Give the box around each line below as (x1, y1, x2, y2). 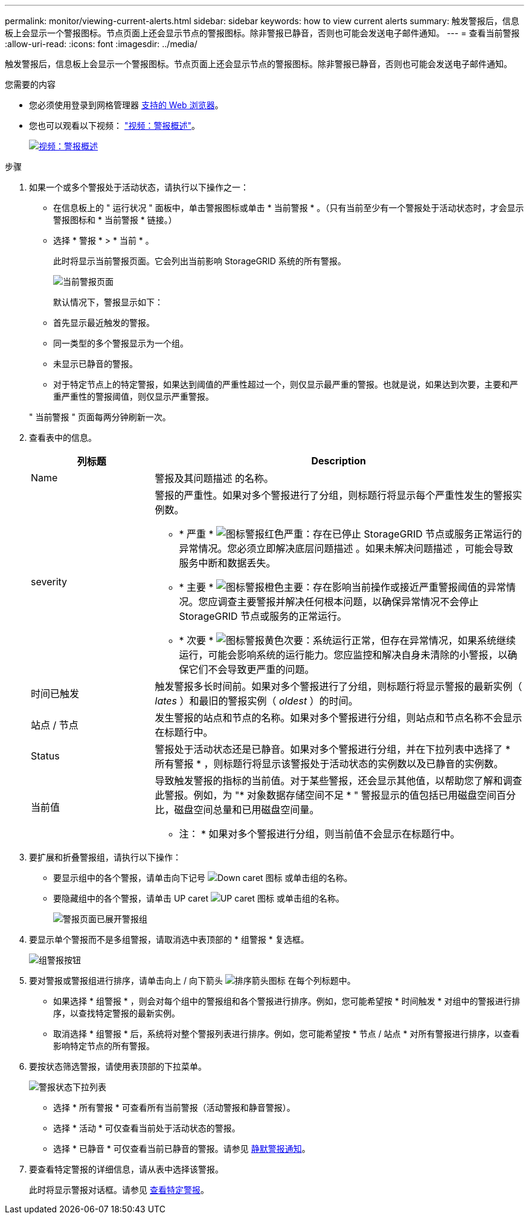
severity (31, 576, 68, 588)
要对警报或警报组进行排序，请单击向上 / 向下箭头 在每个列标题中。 (29, 975, 356, 986)
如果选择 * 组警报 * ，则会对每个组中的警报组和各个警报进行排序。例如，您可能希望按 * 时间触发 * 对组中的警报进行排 (53, 996, 521, 1006)
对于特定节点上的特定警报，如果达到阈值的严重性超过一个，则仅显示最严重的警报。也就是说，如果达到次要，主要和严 (53, 379, 518, 389)
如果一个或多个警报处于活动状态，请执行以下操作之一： (29, 182, 249, 192)
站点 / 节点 (31, 719, 79, 731)
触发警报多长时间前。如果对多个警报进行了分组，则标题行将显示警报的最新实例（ (155, 680, 522, 692)
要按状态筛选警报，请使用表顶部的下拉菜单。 (29, 1061, 207, 1071)
